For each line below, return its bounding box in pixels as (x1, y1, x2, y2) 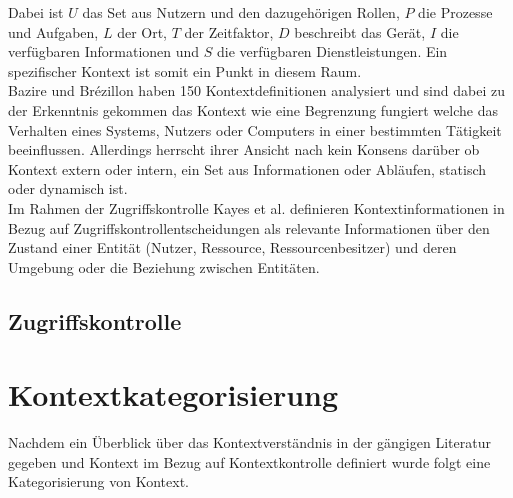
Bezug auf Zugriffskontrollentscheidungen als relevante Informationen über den (8, 217, 490, 238)
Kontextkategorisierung (8, 374, 339, 415)
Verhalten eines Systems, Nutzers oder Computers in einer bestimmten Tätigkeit (8, 119, 502, 140)
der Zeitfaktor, (184, 21, 274, 42)
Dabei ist (8, 2, 64, 22)
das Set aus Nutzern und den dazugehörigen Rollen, (82, 2, 400, 22)
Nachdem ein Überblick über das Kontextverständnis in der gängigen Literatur (8, 432, 491, 453)
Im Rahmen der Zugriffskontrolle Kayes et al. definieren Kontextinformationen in (8, 197, 505, 218)
